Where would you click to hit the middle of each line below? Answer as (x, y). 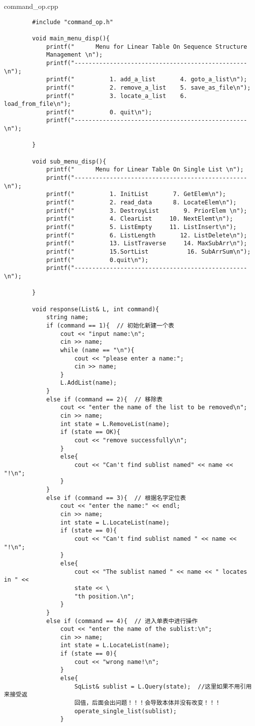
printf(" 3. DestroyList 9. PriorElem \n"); (146, 211)
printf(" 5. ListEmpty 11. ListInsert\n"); (141, 227)
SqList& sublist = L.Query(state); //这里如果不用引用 (163, 686)
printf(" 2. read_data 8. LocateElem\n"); (141, 203)
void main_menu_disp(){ (71, 38)
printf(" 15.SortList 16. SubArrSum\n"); (148, 251)
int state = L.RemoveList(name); (115, 424)
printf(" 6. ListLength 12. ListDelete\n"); (146, 235)
